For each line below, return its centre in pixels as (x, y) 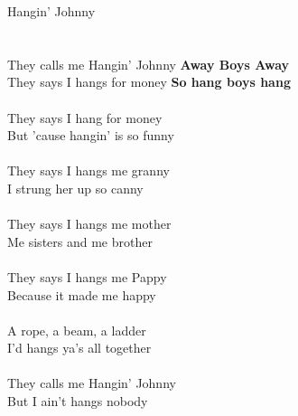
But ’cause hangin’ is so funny (91, 135)
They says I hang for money (85, 117)
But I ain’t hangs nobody (78, 401)
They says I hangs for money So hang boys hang (149, 82)
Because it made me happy (82, 294)
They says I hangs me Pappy (87, 276)
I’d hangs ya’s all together (79, 348)
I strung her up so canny (75, 188)
